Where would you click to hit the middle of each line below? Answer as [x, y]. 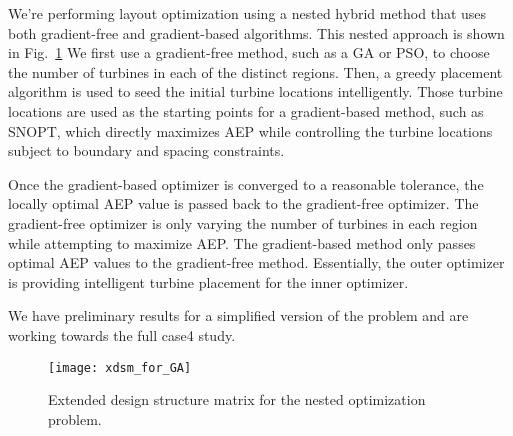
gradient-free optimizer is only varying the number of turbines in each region [243, 222]
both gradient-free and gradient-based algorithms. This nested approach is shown [256, 32]
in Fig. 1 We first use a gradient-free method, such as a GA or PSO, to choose [249, 52]
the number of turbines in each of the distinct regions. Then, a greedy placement [255, 71]
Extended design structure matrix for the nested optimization [237, 399]
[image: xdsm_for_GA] [120, 367]
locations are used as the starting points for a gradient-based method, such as [246, 110]
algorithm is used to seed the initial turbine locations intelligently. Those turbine [255, 91]
